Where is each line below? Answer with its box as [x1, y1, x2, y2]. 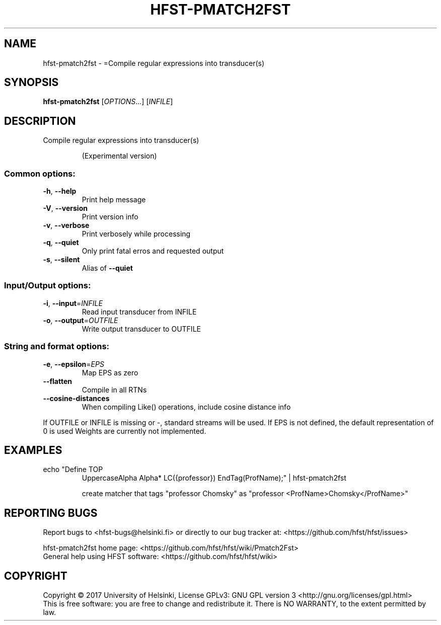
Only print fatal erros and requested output [82, 247, 224, 256]
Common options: [4, 168, 76, 179]
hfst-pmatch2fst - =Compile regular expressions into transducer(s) [43, 58, 265, 67]
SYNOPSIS [4, 76, 59, 89]
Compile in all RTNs [82, 385, 147, 394]
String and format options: [4, 341, 110, 352]
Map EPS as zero [82, 368, 138, 377]
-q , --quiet [43, 238, 79, 247]
